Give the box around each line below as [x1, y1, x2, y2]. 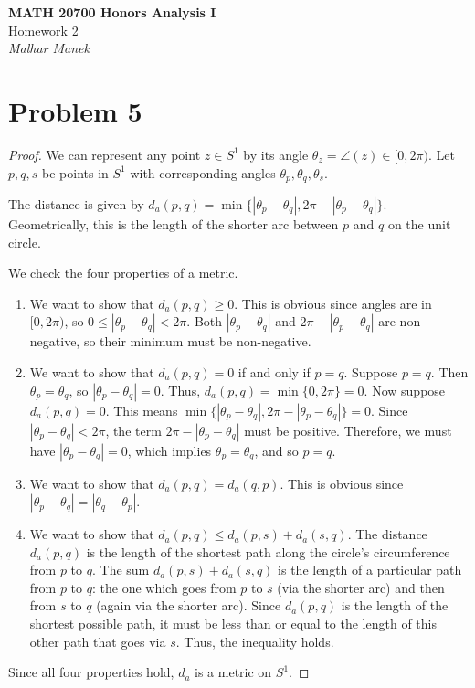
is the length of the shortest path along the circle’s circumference [86, 542, 450, 561]
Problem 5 [8, 91, 142, 129]
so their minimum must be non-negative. [83, 332, 311, 351]
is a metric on [195, 662, 272, 682]
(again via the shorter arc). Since [96, 596, 281, 615]
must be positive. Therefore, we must [244, 420, 452, 439]
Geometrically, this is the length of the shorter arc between [8, 214, 339, 233]
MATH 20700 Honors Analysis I [8, 3, 216, 21]
